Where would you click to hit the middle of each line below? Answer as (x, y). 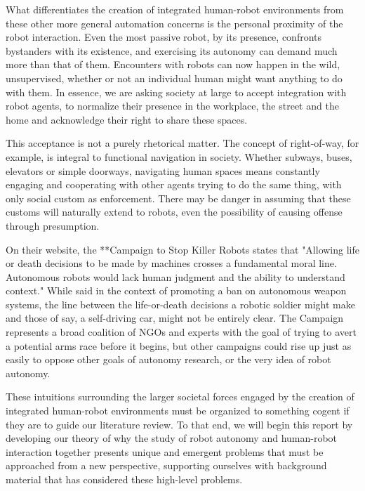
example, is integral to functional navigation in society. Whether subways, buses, (179, 156)
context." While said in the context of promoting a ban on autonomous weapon (176, 290)
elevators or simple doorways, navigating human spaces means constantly (163, 170)
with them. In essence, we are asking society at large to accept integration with (176, 92)
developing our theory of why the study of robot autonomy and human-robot (172, 438)
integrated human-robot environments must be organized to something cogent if (178, 411)
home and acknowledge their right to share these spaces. (127, 119)
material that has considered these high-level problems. (124, 479)
